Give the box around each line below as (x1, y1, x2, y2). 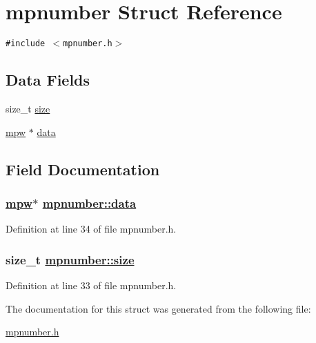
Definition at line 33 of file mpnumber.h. (6, 277, 177, 292)
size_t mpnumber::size (6, 251, 135, 268)
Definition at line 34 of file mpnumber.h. (6, 222, 177, 236)
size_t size (6, 101, 50, 115)
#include (6, 39, 46, 49)
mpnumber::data (42, 194, 137, 211)
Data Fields (6, 69, 90, 90)
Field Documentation (6, 158, 160, 179)
